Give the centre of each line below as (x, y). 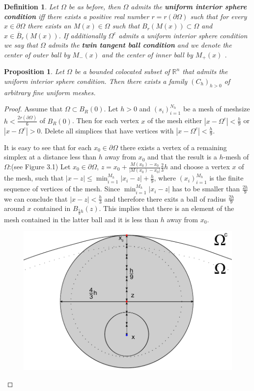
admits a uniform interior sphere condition (183, 35)
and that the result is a (182, 157)
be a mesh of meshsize (216, 109)
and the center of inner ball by (147, 54)
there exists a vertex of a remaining (173, 147)
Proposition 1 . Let (34, 71)
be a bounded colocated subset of (122, 71)
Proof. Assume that (33, 109)
